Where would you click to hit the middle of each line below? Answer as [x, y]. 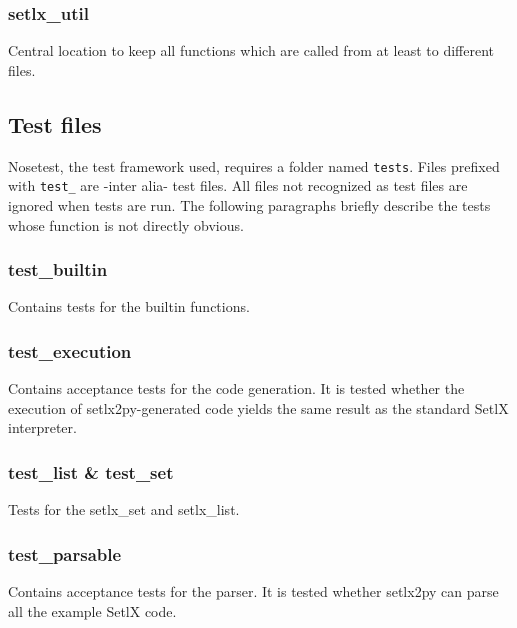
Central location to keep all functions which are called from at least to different [251, 50]
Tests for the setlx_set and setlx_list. [124, 509]
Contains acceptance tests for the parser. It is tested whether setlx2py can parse [253, 590]
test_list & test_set [91, 471]
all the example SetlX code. [92, 610]
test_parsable [65, 553]
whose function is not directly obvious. [126, 224]
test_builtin [58, 269]
